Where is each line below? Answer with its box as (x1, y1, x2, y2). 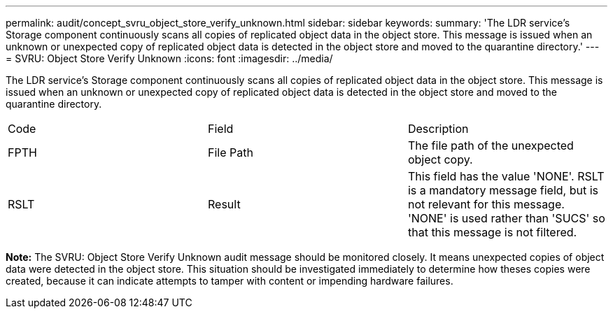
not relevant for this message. (407, 197, 565, 211)
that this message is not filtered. (407, 225, 577, 239)
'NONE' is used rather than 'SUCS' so (407, 211, 605, 225)
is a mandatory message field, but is (407, 183, 599, 197)
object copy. (407, 152, 473, 166)
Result (207, 197, 241, 211)
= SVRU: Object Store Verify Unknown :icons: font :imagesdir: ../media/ (6, 52, 333, 64)
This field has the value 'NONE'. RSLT (407, 169, 605, 183)
